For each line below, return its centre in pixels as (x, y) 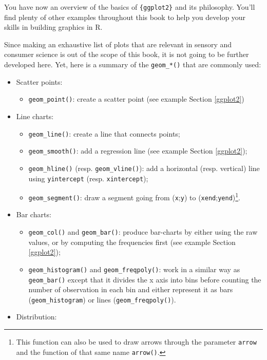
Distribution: (36, 317)
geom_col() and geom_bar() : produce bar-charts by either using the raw (143, 232)
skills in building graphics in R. (53, 27)
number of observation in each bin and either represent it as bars (131, 289)
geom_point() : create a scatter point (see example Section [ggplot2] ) (136, 99)
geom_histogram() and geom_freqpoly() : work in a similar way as (134, 269)
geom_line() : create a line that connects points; (104, 133)
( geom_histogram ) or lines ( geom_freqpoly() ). (102, 299)
